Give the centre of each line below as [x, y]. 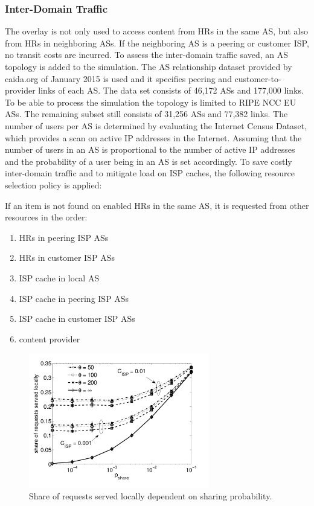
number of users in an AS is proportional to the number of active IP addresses [150, 149]
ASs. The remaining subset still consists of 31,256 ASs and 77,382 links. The [146, 114]
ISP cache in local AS [59, 277]
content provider [50, 338]
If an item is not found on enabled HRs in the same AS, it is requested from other [157, 205]
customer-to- [258, 78]
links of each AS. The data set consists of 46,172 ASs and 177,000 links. [171, 90]
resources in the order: [46, 217]
